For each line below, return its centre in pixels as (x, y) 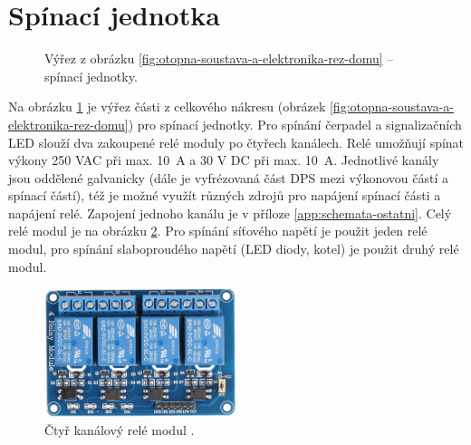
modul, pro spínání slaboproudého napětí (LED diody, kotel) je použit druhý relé (234, 249)
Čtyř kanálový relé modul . (120, 430)
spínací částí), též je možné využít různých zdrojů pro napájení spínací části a (225, 195)
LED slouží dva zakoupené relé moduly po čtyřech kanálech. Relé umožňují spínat (236, 142)
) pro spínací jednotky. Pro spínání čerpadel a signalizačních (295, 124)
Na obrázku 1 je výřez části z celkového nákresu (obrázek (167, 106)
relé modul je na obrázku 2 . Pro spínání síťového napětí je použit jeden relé (218, 231)
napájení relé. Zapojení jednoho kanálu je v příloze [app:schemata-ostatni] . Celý (230, 213)
